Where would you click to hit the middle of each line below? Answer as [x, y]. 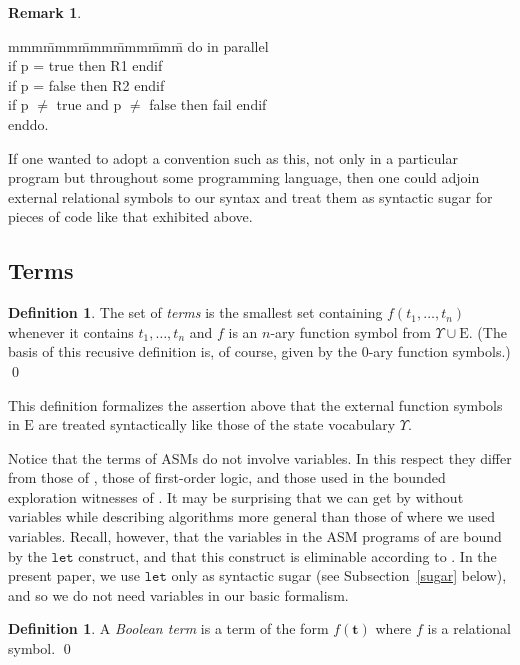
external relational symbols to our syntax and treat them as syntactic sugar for [250, 196]
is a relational [469, 628]
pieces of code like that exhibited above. [130, 216]
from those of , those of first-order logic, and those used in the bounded [227, 477]
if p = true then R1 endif [85, 65]
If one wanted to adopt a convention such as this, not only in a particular [233, 157]
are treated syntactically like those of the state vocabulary [217, 424]
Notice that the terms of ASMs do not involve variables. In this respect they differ [260, 457]
